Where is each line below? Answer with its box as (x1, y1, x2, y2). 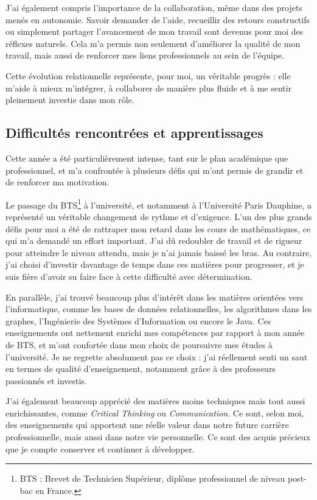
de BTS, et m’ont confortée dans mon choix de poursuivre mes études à (5, 338, 273, 351)
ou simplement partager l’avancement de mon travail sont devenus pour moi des (5, 25, 304, 38)
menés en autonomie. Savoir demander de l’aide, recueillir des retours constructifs (5, 13, 310, 26)
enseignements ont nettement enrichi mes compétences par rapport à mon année (5, 326, 305, 339)
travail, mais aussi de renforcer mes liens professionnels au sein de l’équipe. (5, 49, 285, 62)
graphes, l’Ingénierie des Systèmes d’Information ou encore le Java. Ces (5, 314, 271, 327)
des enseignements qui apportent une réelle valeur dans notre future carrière (5, 418, 289, 431)
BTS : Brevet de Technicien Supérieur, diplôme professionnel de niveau (19, 472, 285, 485)
